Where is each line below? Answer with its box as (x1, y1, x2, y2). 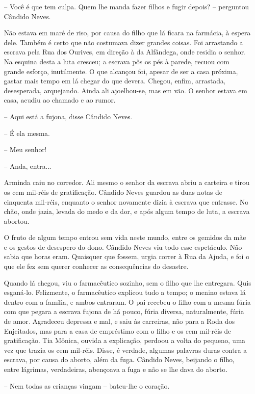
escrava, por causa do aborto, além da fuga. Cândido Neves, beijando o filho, (4, 354, 235, 365)
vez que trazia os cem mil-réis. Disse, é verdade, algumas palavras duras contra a (4, 344, 247, 355)
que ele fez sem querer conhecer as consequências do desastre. (4, 261, 189, 271)
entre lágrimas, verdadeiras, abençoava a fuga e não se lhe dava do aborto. (4, 364, 228, 374)
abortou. (4, 215, 29, 226)
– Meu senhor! (4, 144, 47, 155)
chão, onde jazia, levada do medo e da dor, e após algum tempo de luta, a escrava (4, 206, 250, 216)
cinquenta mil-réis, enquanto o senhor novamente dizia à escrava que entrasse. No (4, 196, 249, 207)
